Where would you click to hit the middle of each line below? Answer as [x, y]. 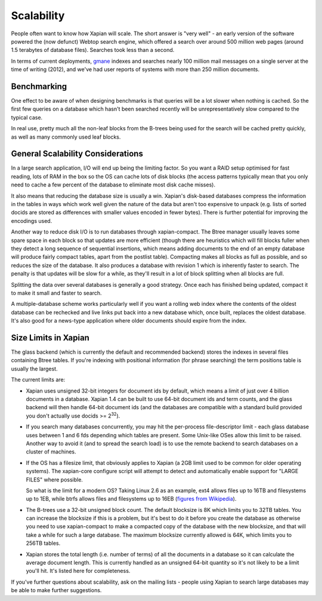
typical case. [27, 117]
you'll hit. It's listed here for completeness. [78, 571]
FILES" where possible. [55, 479]
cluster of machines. [51, 452]
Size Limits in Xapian [50, 338]
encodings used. [32, 220]
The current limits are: [38, 380]
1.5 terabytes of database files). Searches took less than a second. [93, 50]
